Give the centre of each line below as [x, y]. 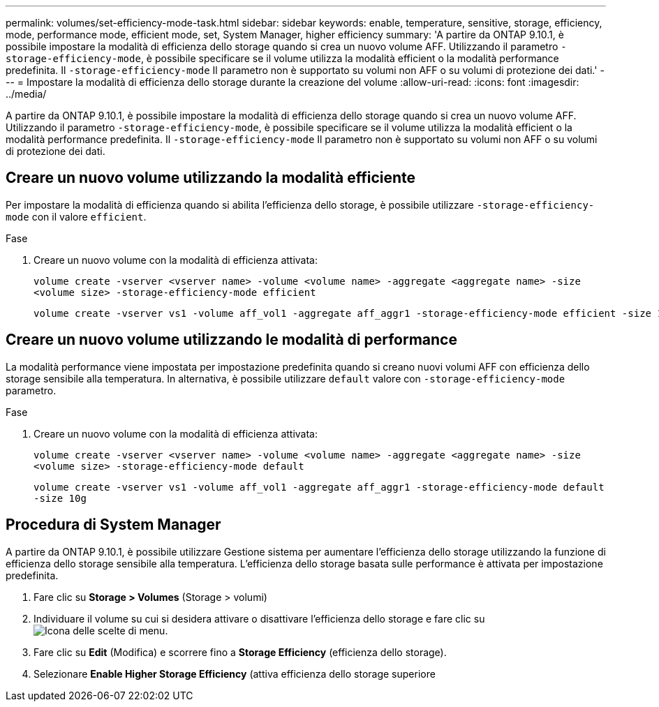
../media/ [26, 94]
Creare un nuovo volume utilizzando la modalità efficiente [211, 178]
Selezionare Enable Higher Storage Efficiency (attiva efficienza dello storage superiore [235, 673]
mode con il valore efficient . [76, 216]
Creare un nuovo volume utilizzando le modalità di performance [231, 340]
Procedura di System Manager [113, 525]
